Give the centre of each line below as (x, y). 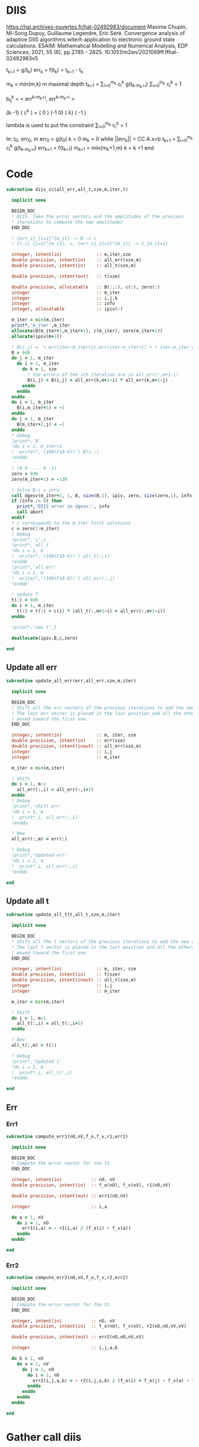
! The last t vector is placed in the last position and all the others (103, 947)
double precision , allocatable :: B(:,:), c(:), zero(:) (86, 287)
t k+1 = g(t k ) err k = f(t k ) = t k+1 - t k (45, 70)
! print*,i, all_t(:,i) (42, 1072)
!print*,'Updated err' (39, 856)
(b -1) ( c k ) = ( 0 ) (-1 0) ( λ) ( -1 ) (46, 112)
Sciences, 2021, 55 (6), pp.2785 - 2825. (55, 52)
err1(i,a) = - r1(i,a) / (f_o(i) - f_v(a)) (76, 1228)
